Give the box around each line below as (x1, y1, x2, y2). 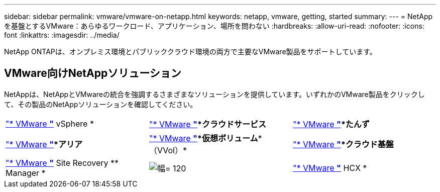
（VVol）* (149, 145, 187, 155)
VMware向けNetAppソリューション (4, 67, 181, 80)
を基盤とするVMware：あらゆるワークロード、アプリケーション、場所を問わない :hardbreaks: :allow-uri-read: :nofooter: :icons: (4, 22, 424, 30)
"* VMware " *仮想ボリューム (149, 133, 258, 143)
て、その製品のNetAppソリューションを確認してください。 (4, 100, 197, 109)
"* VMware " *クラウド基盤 (292, 139, 394, 149)
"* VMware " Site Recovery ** (6, 157, 119, 168)
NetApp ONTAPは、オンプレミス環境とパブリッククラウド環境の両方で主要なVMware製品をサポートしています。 (4, 47, 377, 56)
